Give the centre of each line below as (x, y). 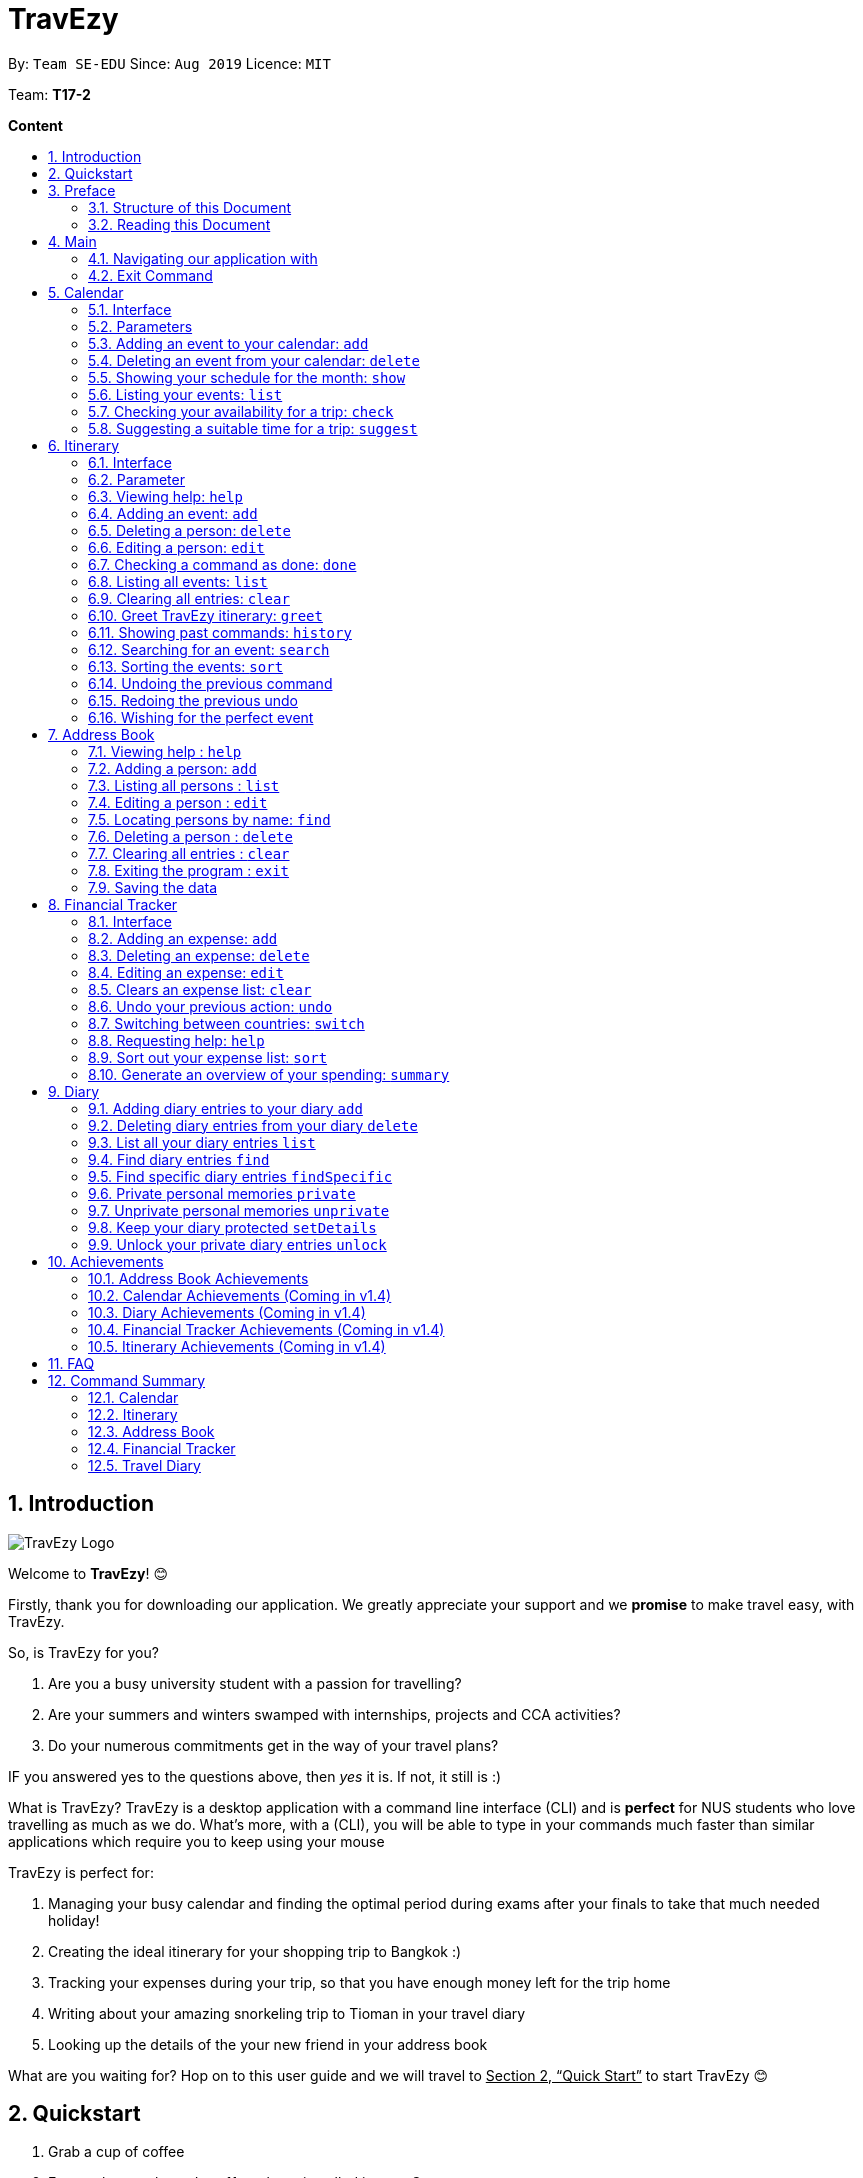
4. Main (72, 241)
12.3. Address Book (151, 1431)
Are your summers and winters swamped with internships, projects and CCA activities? (334, 1714)
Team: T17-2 (49, 94)
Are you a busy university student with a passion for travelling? (255, 1683)
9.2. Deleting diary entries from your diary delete (253, 1125)
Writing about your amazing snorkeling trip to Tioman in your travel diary (287, 2013)
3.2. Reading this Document (179, 224)
